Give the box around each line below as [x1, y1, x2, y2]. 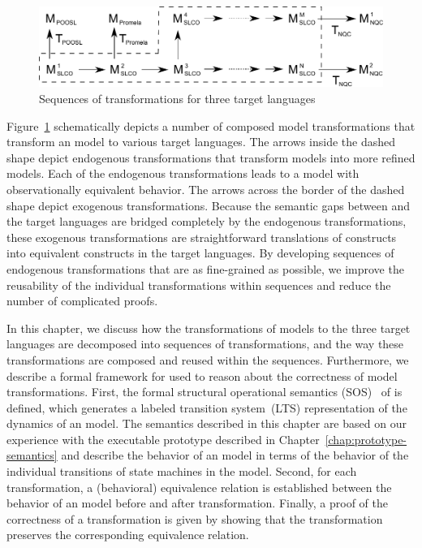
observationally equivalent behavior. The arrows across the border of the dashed [6, 180, 405, 197]
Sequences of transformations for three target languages [39, 90, 316, 107]
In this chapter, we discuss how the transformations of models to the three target [6, 319, 411, 336]
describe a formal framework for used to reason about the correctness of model [6, 367, 398, 384]
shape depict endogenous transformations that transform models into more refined [6, 149, 416, 166]
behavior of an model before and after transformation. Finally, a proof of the [6, 494, 388, 511]
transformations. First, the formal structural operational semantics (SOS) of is [6, 383, 403, 400]
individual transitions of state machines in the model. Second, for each [6, 463, 357, 480]
